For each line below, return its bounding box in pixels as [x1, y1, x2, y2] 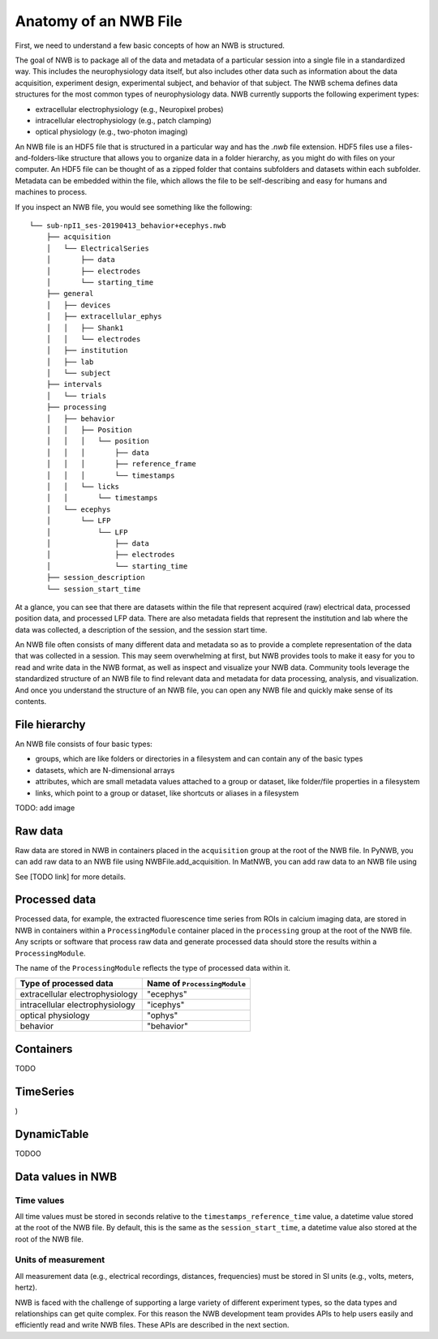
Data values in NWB [15, 1169, 118, 1183]
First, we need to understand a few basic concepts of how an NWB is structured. [15, 41, 286, 50]
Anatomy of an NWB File [15, 12, 182, 30]
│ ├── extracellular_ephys [45, 312, 162, 321]
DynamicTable [15, 1127, 89, 1141]
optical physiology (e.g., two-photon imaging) [35, 127, 188, 137]
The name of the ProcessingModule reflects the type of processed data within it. [15, 963, 291, 973]
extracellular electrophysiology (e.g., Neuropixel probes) [35, 104, 224, 114]
